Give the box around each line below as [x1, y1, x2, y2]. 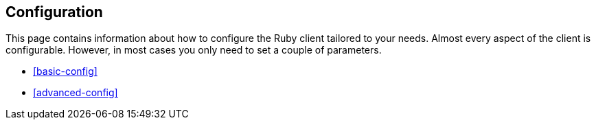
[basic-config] [33, 65, 98, 78]
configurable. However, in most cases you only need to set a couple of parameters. [5, 44, 382, 56]
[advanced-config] [33, 87, 118, 99]
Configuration [5, 3, 103, 21]
